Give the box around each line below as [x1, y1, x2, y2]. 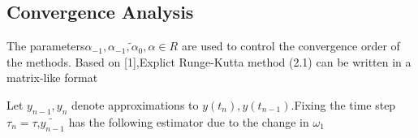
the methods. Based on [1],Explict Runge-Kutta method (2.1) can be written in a [6, 53, 412, 70]
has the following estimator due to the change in [68, 113, 309, 130]
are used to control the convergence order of [181, 37, 400, 54]
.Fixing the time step [291, 96, 396, 113]
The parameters [6, 37, 85, 54]
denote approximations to [71, 96, 199, 113]
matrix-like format [6, 69, 98, 86]
